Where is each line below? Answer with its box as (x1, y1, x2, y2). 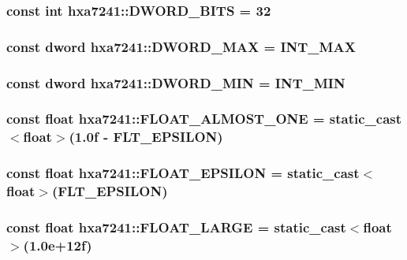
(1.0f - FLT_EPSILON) (69, 127, 223, 147)
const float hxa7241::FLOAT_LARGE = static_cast (6, 217, 346, 236)
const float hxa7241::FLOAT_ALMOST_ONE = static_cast (6, 109, 402, 128)
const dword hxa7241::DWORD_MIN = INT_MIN (6, 72, 345, 92)
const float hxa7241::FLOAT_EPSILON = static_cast (6, 163, 360, 183)
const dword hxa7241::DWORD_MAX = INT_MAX (6, 36, 356, 56)
